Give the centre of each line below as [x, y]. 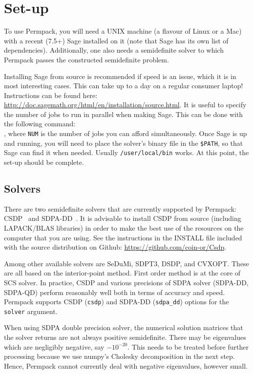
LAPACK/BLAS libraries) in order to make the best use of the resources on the [124, 228]
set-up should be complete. [44, 162]
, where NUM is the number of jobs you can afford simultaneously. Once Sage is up [126, 133]
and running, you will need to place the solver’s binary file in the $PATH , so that [124, 143]
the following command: [40, 124]
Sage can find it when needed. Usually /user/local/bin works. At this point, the [126, 152]
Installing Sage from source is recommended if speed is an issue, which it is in [120, 76]
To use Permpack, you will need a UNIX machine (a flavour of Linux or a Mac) [123, 31]
